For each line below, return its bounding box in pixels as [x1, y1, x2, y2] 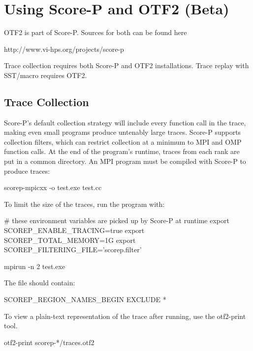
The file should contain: [4, 277, 75, 288]
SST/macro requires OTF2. [4, 70, 87, 80]
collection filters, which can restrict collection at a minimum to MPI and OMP [4, 136, 242, 147]
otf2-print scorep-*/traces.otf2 [4, 337, 95, 347]
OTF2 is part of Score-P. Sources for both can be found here [4, 27, 187, 38]
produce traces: [4, 165, 50, 176]
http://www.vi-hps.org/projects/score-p [4, 43, 124, 54]
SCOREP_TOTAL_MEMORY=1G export [4, 234, 136, 245]
